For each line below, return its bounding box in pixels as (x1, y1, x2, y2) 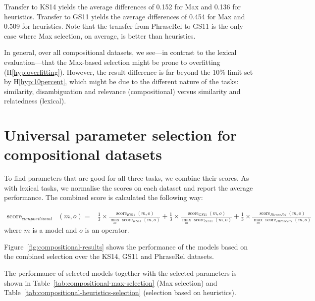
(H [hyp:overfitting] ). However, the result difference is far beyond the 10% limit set (4, 66, 253, 77)
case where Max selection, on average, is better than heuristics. (4, 30, 196, 41)
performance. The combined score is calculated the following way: (4, 192, 203, 202)
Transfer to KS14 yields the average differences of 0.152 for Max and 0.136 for (4, 1, 241, 11)
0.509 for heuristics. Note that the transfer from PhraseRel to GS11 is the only (4, 21, 243, 31)
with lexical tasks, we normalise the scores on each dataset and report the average (4, 182, 253, 193)
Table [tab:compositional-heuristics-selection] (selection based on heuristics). (4, 287, 236, 298)
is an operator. (85, 225, 129, 235)
